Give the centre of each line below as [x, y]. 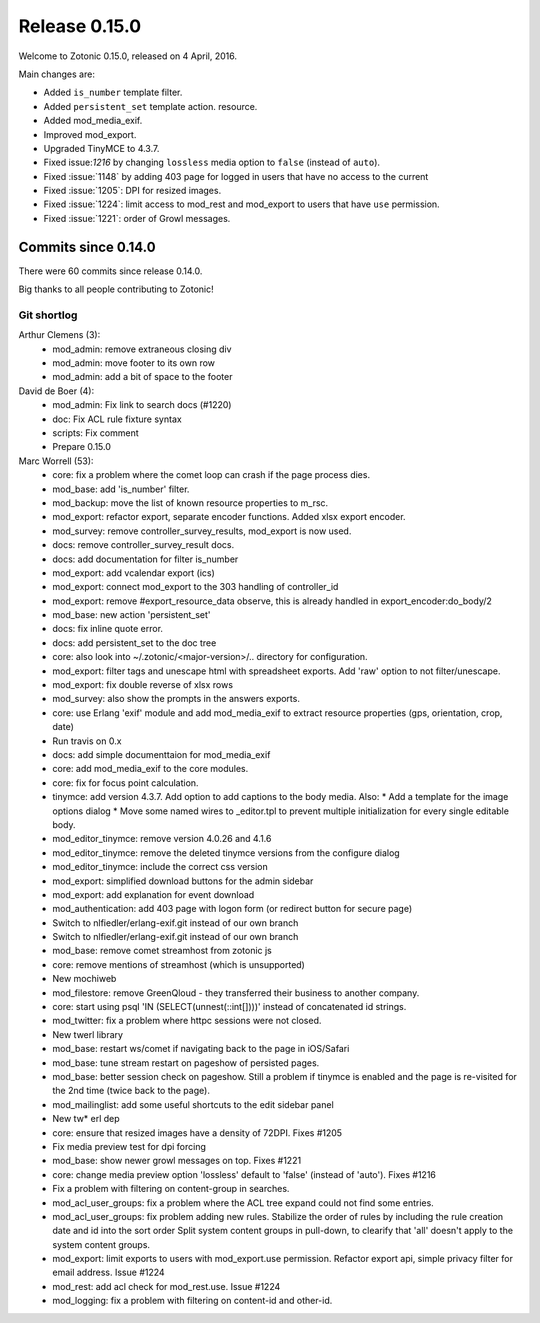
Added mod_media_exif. [93, 121]
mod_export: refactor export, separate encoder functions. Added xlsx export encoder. [229, 517]
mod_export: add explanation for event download [153, 894]
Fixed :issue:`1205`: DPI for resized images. [132, 191]
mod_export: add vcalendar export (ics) [133, 572]
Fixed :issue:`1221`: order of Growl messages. [137, 218]
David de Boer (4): [56, 391]
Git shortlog [48, 315]
